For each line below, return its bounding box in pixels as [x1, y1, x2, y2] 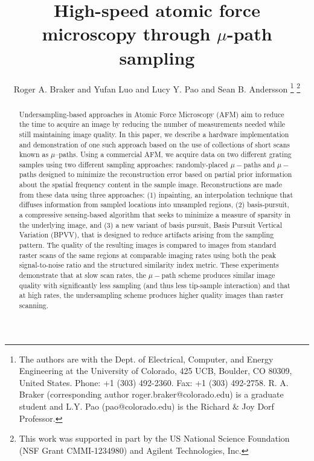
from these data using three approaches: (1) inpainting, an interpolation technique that [19, 189, 293, 199]
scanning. [19, 300, 49, 311]
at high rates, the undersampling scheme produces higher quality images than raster [19, 290, 284, 300]
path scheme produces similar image [161, 270, 275, 280]
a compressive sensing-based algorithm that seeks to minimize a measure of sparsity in [19, 210, 291, 220]
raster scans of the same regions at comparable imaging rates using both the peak [19, 250, 277, 260]
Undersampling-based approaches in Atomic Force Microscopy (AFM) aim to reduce [19, 109, 284, 119]
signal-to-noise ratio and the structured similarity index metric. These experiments [19, 260, 279, 270]
